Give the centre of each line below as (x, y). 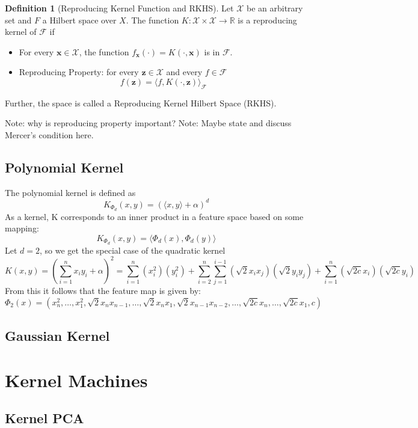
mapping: (22, 228)
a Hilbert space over (79, 20)
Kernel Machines (76, 380)
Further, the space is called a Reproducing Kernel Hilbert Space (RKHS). (141, 102)
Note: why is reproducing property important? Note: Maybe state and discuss (148, 123)
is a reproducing (267, 20)
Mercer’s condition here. (49, 134)
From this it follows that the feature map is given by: (103, 291)
